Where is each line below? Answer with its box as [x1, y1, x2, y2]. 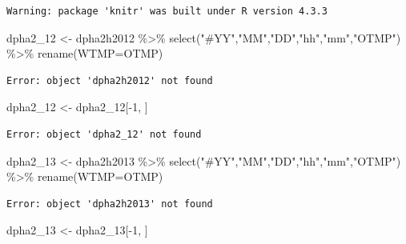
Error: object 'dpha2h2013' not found [6, 198, 213, 210]
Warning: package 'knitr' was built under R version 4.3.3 [6, 6, 328, 17]
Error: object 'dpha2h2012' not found [6, 74, 213, 86]
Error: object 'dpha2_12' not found [6, 128, 202, 140]
